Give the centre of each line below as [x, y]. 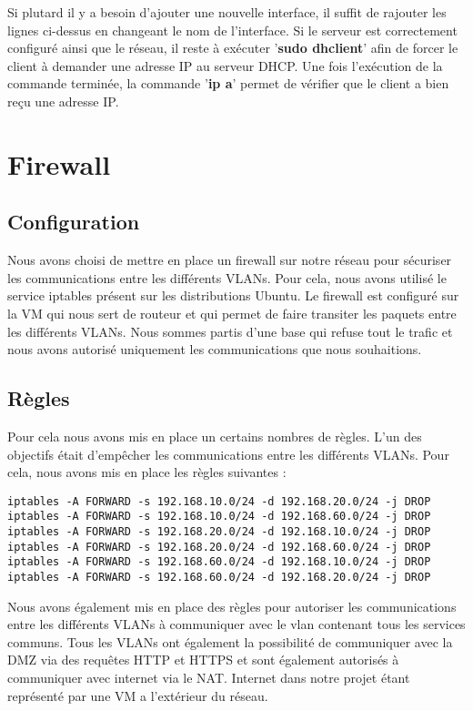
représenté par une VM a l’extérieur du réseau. [138, 695]
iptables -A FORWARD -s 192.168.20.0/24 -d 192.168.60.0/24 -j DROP [219, 547]
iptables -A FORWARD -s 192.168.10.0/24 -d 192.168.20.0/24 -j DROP [219, 501]
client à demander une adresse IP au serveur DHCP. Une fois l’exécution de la [225, 65]
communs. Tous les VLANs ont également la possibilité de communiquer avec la [230, 641]
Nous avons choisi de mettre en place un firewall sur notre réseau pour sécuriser [230, 260]
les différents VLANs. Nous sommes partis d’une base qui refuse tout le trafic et [230, 331]
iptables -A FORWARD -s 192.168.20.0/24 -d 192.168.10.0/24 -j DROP [219, 532]
